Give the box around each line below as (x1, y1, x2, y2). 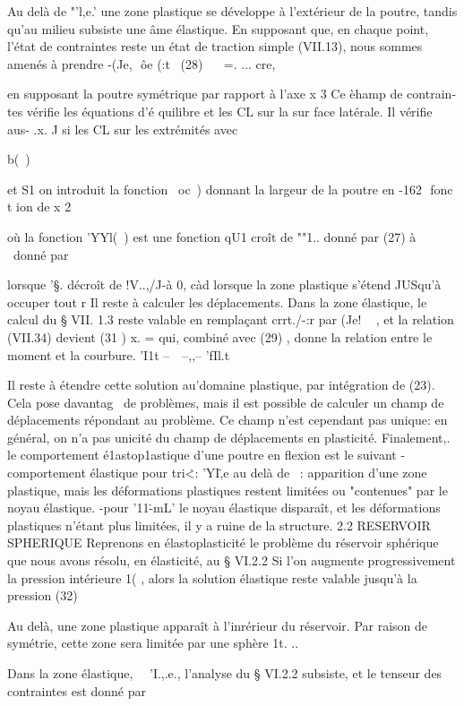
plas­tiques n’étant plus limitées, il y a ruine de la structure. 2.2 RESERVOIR (7, 515, 431, 534)
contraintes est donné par (7, 681, 147, 700)
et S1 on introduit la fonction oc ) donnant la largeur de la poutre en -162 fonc (7, 179, 453, 198)
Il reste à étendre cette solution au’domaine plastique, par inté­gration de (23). (7, 375, 435, 394)
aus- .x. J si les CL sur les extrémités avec (7, 119, 238, 138)
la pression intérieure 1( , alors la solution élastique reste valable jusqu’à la (7, 568, 417, 587)
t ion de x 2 (7, 197, 72, 216)
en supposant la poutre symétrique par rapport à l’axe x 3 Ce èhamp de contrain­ (7, 84, 456, 103)
